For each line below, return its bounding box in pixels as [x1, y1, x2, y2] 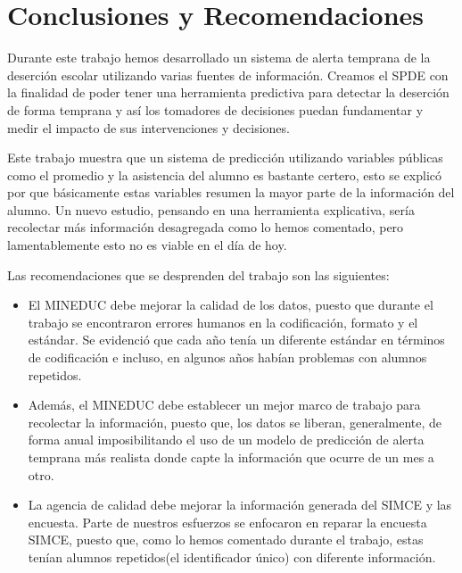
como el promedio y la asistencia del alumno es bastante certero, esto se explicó [7, 165, 441, 184]
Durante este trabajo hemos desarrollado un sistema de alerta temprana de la [7, 48, 431, 67]
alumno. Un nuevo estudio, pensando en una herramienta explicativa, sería [7, 200, 415, 219]
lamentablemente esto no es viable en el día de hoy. [7, 236, 287, 254]
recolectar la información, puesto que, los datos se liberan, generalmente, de [28, 412, 442, 431]
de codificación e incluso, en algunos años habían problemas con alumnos [28, 348, 427, 367]
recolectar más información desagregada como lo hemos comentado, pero [7, 218, 404, 237]
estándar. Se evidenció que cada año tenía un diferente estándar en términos [28, 330, 445, 349]
